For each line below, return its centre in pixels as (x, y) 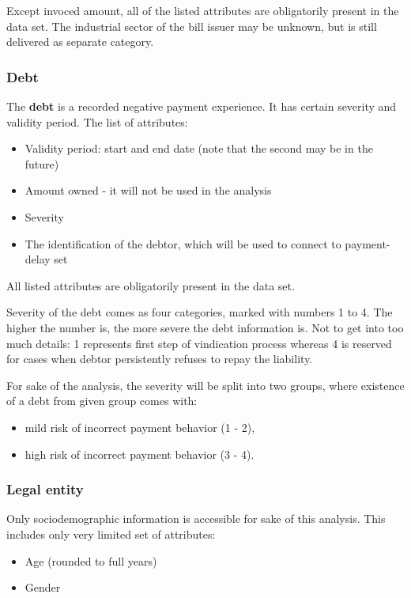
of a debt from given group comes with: (102, 401)
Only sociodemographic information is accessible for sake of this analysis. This (196, 519)
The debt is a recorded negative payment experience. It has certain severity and (202, 106)
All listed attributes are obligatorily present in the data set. (151, 285)
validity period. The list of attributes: (97, 121)
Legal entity (45, 489)
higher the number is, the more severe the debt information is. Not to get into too (205, 327)
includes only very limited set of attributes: (111, 534)
